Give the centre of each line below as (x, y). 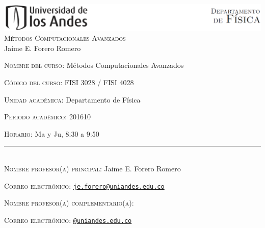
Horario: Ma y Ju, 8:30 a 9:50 (52, 133)
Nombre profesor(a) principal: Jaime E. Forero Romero (92, 168)
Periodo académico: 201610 (47, 117)
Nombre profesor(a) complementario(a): (69, 203)
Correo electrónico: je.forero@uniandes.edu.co (84, 185)
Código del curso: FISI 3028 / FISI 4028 (69, 82)
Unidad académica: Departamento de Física (72, 99)
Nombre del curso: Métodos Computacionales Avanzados (94, 65)
